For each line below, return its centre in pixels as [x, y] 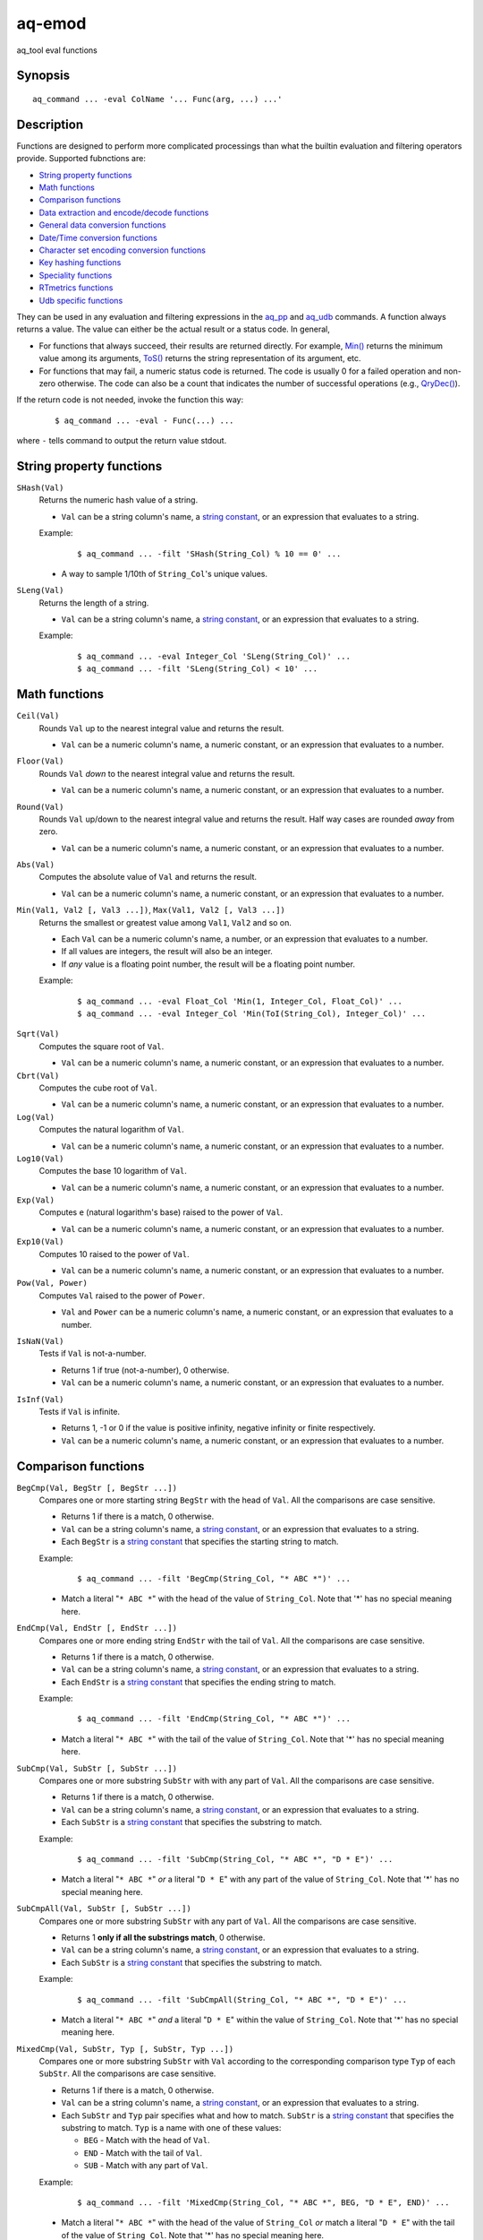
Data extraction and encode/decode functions [124, 212]
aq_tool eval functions [57, 50]
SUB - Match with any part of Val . [146, 2166]
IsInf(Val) [40, 1399]
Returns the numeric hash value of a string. [119, 500]
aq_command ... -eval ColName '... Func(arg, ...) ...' [157, 99]
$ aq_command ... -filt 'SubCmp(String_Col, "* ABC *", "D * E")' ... [235, 1859]
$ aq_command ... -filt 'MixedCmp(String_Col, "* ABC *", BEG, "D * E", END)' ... [263, 2202]
